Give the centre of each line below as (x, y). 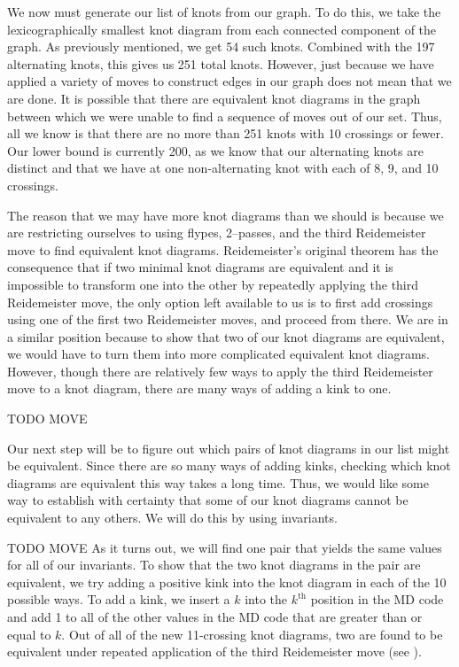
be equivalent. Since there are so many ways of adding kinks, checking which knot (229, 465)
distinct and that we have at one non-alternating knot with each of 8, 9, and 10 (223, 168)
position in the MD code (377, 599)
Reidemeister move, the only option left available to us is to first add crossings (220, 302)
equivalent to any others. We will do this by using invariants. (172, 518)
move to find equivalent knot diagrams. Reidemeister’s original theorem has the (223, 249)
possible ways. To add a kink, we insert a (119, 599)
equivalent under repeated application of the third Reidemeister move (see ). (214, 651)
